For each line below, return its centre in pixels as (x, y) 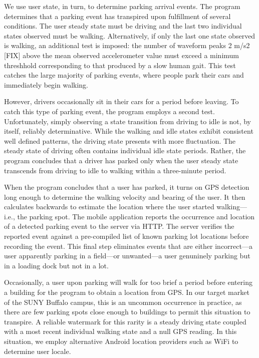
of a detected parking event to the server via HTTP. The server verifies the (119, 226)
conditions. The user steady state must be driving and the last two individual (123, 26)
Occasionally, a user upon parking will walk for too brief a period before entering (128, 282)
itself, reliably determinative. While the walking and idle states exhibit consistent (129, 131)
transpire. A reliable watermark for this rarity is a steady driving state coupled (125, 321)
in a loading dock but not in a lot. (56, 265)
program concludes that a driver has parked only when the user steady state (121, 160)
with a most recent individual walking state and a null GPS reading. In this (120, 331)
